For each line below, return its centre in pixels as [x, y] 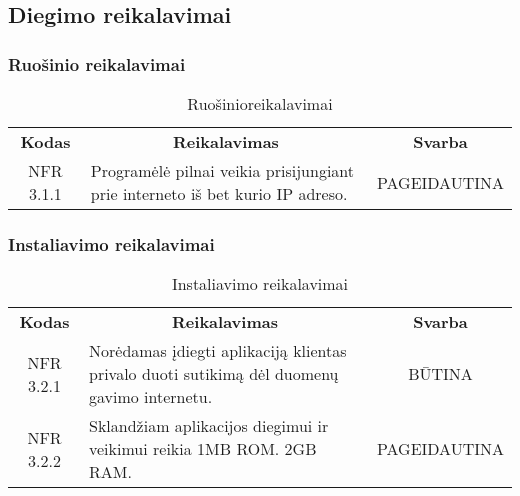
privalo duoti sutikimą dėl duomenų [214, 374]
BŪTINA [440, 374]
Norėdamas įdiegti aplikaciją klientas [218, 351]
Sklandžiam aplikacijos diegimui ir [209, 426]
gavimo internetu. [151, 397]
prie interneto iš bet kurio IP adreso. [219, 193]
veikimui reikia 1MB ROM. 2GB [203, 449]
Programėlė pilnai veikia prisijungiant [222, 170]
